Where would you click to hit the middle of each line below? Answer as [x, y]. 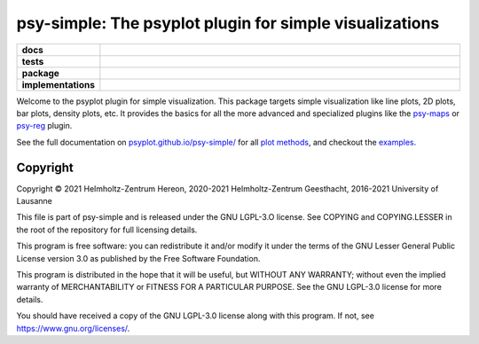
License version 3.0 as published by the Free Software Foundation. [138, 258]
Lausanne [35, 201]
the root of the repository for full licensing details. [107, 230]
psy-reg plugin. [44, 126]
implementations [58, 84]
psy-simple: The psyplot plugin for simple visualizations [228, 23]
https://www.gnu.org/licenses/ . [73, 328]
